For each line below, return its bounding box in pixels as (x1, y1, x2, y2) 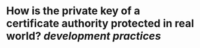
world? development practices (6, 30, 161, 43)
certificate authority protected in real (6, 17, 195, 30)
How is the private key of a (6, 4, 140, 18)
